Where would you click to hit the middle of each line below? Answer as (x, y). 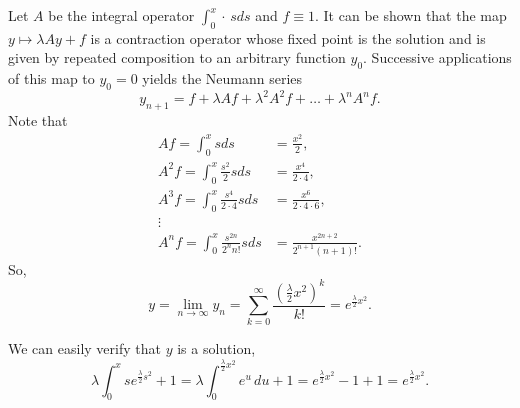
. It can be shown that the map (411, 15)
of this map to (51, 78)
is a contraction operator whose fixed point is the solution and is (288, 37)
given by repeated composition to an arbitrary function (177, 57)
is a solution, (216, 348)
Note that (38, 120)
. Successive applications (437, 57)
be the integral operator (121, 15)
